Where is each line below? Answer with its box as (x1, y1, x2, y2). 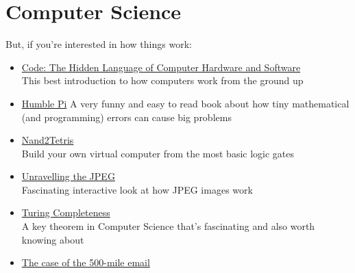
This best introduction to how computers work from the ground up (21, 73, 304, 88)
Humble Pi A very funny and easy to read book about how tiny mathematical (21, 96, 350, 110)
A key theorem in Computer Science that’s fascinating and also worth (21, 219, 315, 233)
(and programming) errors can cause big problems (21, 109, 232, 124)
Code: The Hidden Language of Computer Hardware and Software (21, 60, 301, 74)
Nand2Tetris (21, 133, 74, 147)
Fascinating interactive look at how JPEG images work (21, 182, 253, 196)
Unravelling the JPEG (21, 169, 115, 183)
